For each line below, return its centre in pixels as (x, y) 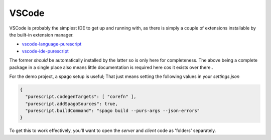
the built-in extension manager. (41, 34)
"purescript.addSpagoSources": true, (72, 103)
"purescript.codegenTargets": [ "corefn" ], (81, 97)
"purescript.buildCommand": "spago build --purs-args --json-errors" (113, 111)
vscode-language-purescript (52, 44)
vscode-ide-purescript (45, 51)
